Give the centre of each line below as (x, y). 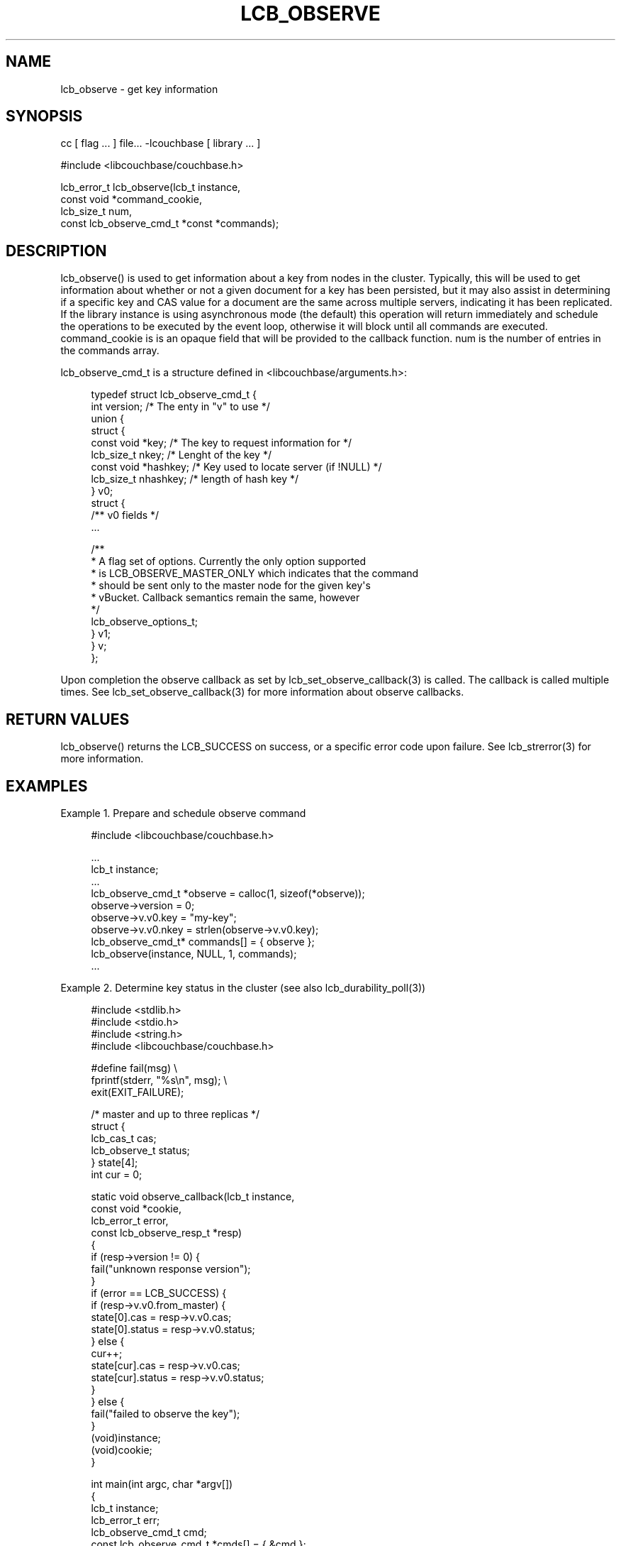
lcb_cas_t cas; (124, 1138)
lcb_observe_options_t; (145, 622)
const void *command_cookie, (131, 199)
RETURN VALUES (68, 719)
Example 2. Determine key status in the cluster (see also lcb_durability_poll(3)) (243, 987)
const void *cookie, (136, 1208)
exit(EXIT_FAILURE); (138, 1092)
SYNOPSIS (44, 116)
